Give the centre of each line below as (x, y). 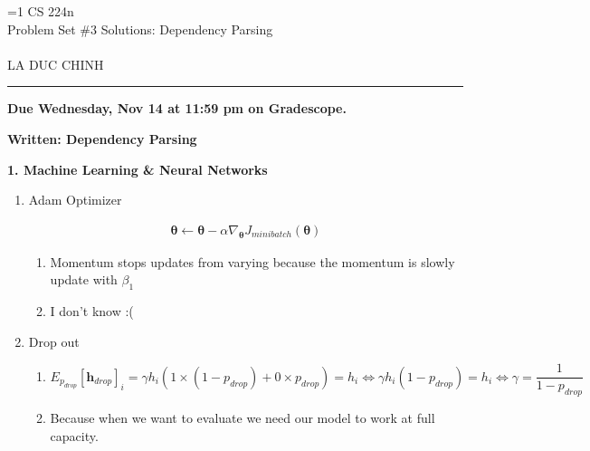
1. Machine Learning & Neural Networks (138, 169)
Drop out (54, 341)
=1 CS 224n (41, 11)
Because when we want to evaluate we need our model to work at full (243, 418)
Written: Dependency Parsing (102, 138)
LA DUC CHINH (56, 64)
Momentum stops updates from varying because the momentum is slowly (252, 261)
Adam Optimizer (75, 200)
